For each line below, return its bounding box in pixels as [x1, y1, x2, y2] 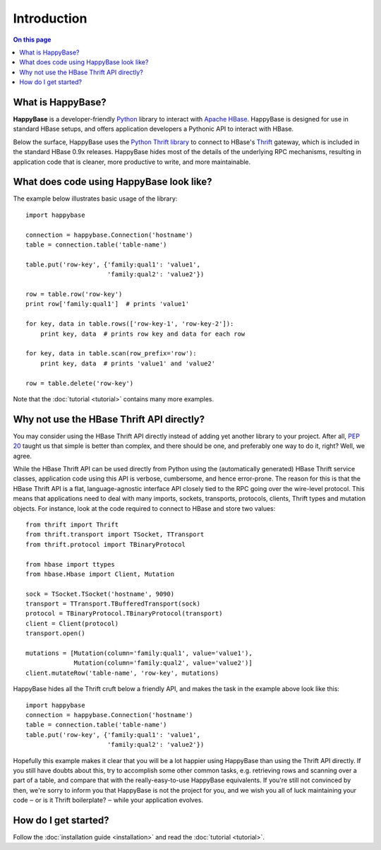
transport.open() [25, 630, 85, 637]
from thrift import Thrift [25, 520, 119, 529]
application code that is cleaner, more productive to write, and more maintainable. [13, 158, 251, 166]
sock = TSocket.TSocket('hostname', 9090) [25, 590, 175, 598]
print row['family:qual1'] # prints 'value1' [25, 300, 190, 308]
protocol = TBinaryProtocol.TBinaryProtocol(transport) [25, 610, 223, 618]
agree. [13, 451, 32, 460]
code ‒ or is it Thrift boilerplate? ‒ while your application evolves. [13, 796, 204, 805]
